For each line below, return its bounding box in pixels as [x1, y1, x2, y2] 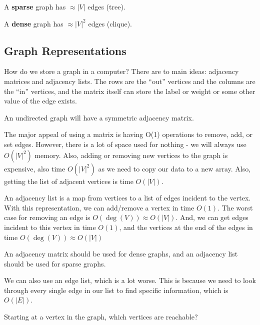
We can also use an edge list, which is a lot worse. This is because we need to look [4, 275, 256, 285]
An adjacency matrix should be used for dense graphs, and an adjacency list [4, 248, 238, 259]
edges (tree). [87, 1, 125, 11]
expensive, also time [4, 163, 65, 173]
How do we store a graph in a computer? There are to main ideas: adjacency [4, 66, 239, 76]
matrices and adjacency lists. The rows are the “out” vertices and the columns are [4, 75, 255, 86]
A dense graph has [4, 18, 63, 28]
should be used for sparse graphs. [4, 258, 106, 268]
